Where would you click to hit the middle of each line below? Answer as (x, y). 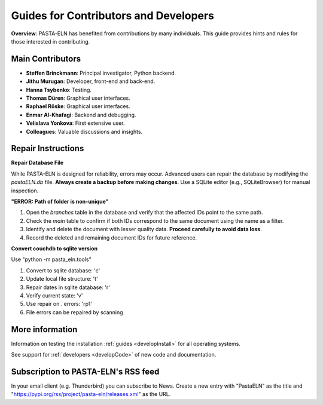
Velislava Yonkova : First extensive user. (75, 123)
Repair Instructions (48, 148)
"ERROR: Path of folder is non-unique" (60, 202)
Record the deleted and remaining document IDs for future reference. (112, 237)
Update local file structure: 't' (62, 279)
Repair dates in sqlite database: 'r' (68, 287)
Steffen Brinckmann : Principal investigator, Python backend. (101, 73)
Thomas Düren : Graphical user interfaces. (78, 98)
